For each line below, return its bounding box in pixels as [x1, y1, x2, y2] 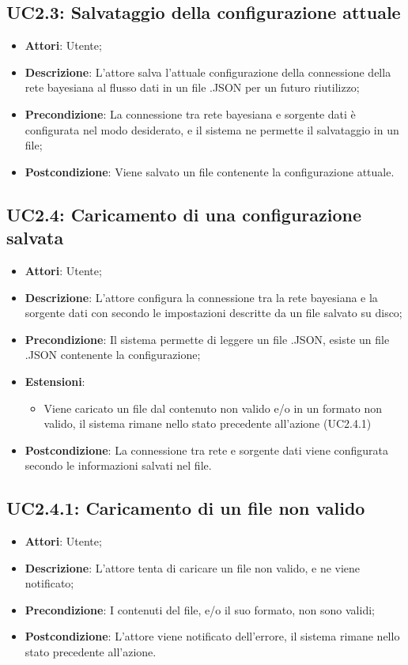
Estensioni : [25, 372, 85, 389]
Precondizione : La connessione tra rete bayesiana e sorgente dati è [25, 105, 356, 122]
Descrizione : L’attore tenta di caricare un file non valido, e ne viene [25, 559, 361, 576]
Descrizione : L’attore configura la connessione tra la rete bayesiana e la [25, 289, 378, 305]
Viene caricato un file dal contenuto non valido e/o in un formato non [43, 399, 383, 416]
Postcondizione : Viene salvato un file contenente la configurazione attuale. [25, 163, 395, 179]
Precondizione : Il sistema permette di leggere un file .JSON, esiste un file [25, 331, 390, 347]
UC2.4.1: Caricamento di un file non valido [6, 496, 365, 520]
